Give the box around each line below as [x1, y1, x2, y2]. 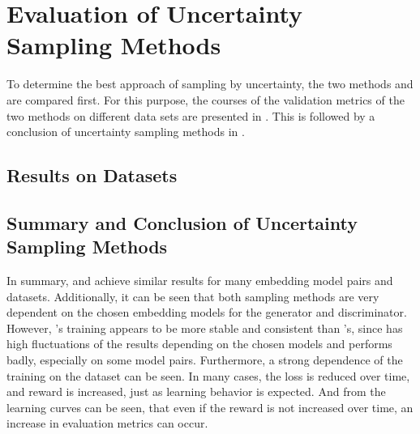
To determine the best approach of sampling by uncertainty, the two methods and [6, 75, 414, 92]
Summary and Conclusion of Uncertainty [6, 210, 358, 235]
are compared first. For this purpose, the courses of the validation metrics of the [6, 91, 405, 108]
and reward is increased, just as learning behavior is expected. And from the [6, 383, 386, 400]
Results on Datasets [6, 163, 178, 188]
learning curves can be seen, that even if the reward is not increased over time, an [6, 398, 414, 415]
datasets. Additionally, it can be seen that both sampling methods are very [6, 287, 379, 304]
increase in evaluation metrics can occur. [6, 415, 208, 432]
